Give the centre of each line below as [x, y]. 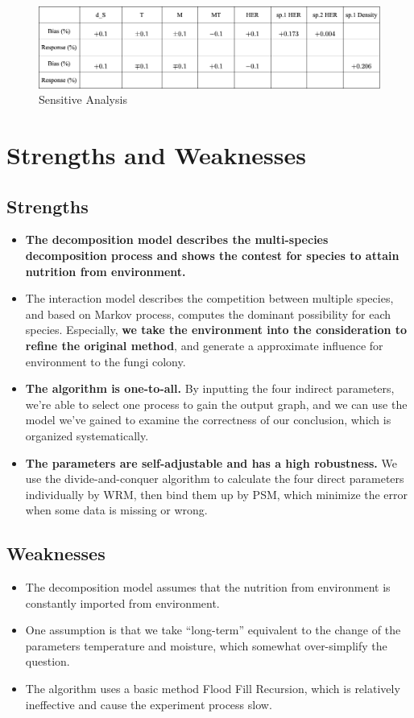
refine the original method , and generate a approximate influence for [204, 345]
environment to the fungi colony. [106, 361]
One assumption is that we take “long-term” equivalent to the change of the [213, 630]
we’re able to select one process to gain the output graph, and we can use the [216, 404]
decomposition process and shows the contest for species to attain [212, 255]
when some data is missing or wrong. [116, 510]
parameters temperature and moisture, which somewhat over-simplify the [206, 645]
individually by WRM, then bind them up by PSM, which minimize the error [217, 494]
